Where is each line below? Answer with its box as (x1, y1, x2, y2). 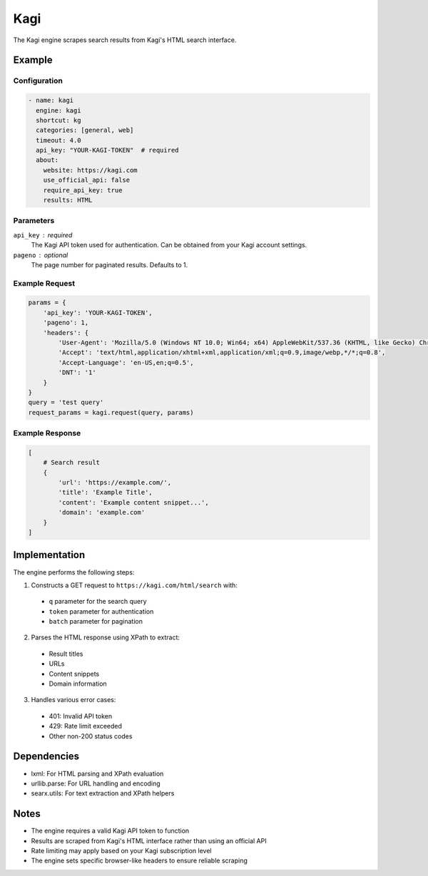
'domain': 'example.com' (58, 508, 146, 517)
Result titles (49, 649, 83, 658)
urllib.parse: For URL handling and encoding (31, 779, 160, 788)
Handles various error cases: (31, 696, 116, 704)
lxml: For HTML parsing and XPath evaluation (31, 769, 164, 778)
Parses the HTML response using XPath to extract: (31, 633, 180, 641)
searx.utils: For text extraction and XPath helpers (31, 789, 175, 798)
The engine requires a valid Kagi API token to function (31, 827, 190, 835)
